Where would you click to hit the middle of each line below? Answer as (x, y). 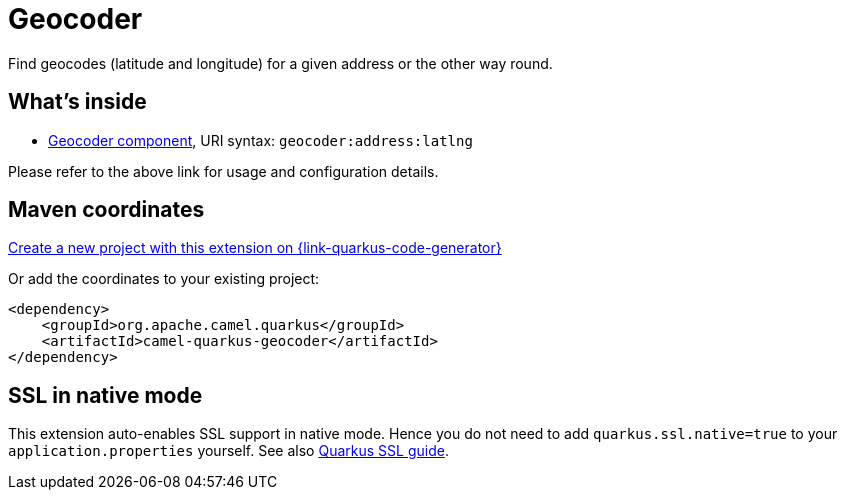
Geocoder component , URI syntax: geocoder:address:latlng (260, 140)
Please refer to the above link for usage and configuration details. (223, 171)
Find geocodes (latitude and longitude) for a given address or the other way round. (280, 63)
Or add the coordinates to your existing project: (164, 279)
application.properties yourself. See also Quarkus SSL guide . (228, 451)
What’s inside (77, 102)
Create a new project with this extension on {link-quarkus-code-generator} (255, 248)
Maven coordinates (106, 210)
